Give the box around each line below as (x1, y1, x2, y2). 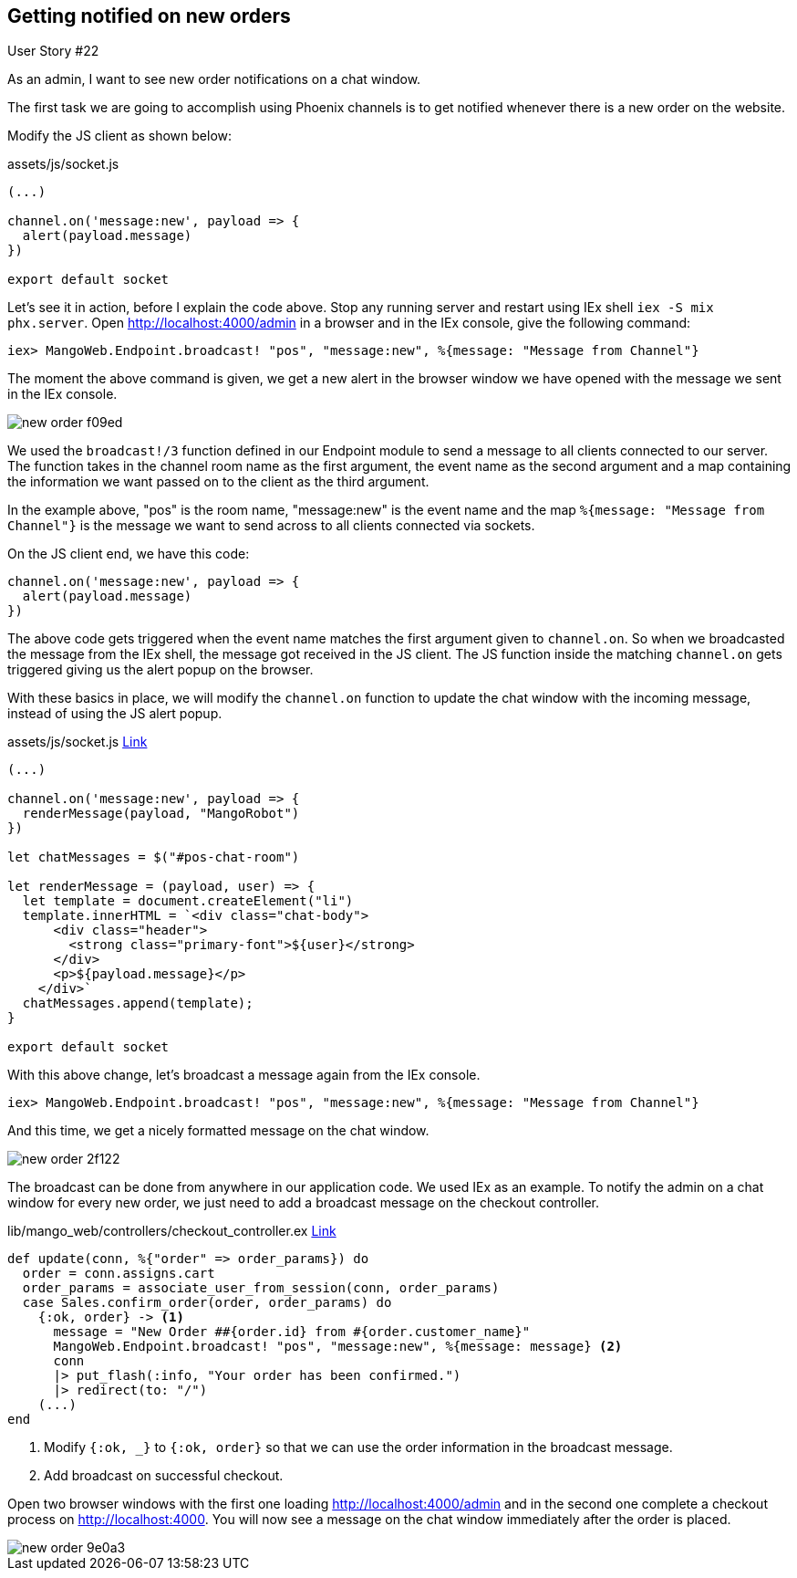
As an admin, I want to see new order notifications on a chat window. (7, 71, 421, 88)
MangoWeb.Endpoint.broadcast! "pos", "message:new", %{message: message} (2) (53, 1339, 623, 1354)
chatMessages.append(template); (22, 996, 254, 1011)
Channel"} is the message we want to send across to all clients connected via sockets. (7, 517, 535, 534)
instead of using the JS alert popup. (7, 705, 223, 722)
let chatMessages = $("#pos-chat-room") (7, 850, 300, 865)
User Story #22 (7, 43, 99, 59)
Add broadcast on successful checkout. (44, 1468, 284, 1484)
